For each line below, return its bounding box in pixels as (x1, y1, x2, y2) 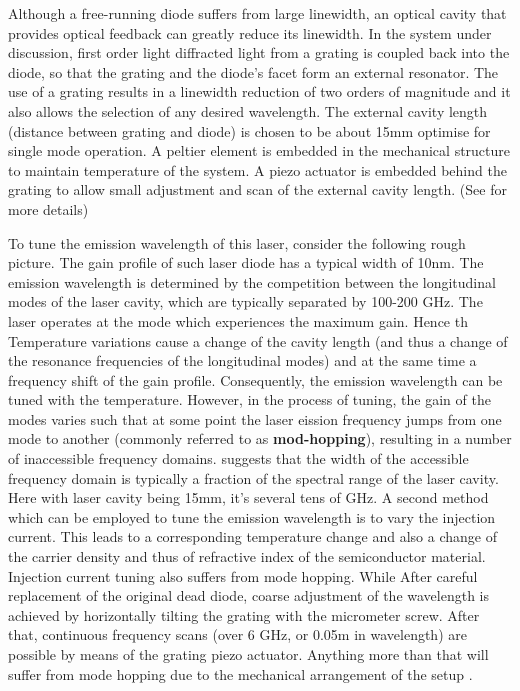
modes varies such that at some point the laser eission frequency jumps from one (8, 408, 502, 429)
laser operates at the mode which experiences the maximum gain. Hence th (8, 310, 468, 331)
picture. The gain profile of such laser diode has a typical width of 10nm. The (8, 252, 484, 273)
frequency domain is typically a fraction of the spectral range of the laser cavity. (8, 467, 499, 488)
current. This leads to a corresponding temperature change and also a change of (8, 526, 497, 547)
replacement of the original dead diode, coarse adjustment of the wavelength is (8, 585, 489, 606)
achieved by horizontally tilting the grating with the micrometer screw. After (8, 604, 480, 625)
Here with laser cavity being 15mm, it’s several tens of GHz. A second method (8, 487, 489, 508)
